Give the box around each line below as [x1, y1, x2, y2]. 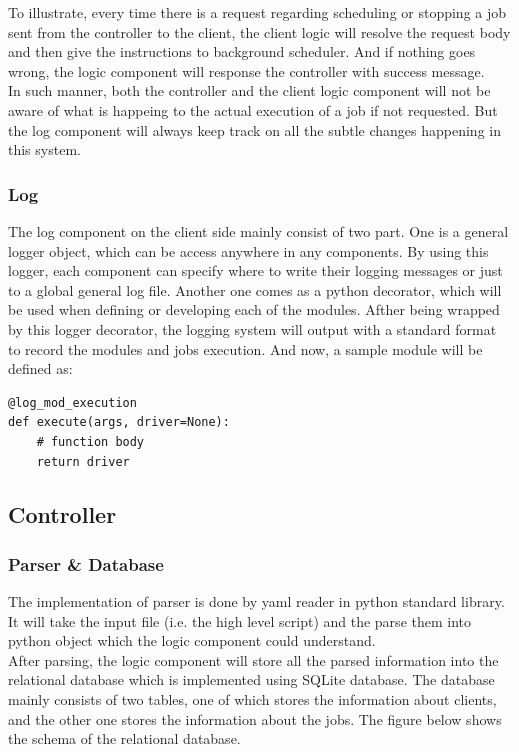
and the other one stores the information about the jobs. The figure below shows [8, 708, 502, 729]
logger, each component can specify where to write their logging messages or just [8, 260, 503, 281]
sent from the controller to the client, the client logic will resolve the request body [8, 21, 511, 42]
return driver [36, 454, 130, 469]
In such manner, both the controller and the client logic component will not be [8, 80, 491, 101]
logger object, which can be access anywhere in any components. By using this [8, 240, 489, 261]
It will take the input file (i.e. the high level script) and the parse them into [8, 610, 472, 631]
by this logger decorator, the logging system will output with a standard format [8, 318, 497, 339]
